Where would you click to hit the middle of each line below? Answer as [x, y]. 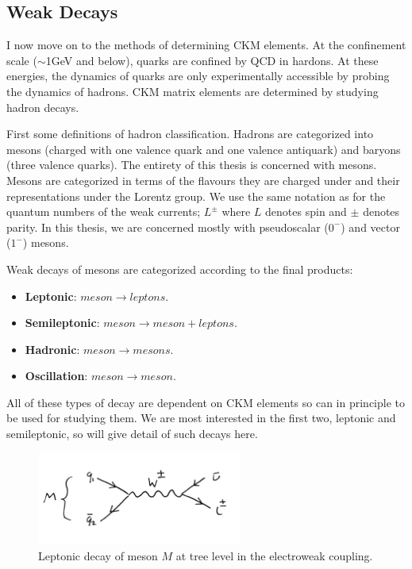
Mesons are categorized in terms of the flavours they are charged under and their [203, 180]
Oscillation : [56, 376]
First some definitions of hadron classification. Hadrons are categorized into [190, 134]
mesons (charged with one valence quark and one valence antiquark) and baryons [204, 149]
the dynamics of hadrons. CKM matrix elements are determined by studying [193, 91]
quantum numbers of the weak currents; [104, 211]
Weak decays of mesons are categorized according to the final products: [180, 269]
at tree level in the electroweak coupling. [274, 555]
